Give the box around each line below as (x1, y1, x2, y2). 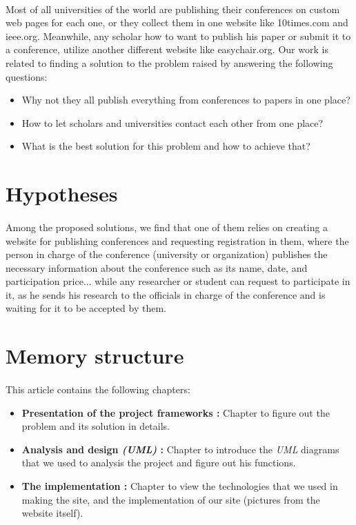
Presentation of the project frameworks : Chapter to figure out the (21, 405, 330, 419)
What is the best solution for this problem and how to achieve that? (21, 139, 310, 153)
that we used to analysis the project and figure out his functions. (21, 455, 296, 470)
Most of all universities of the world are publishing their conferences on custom (6, 1, 340, 16)
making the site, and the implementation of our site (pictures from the (21, 492, 320, 506)
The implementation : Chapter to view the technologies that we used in (21, 479, 338, 493)
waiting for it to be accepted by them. (6, 301, 166, 315)
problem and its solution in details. (21, 419, 170, 433)
